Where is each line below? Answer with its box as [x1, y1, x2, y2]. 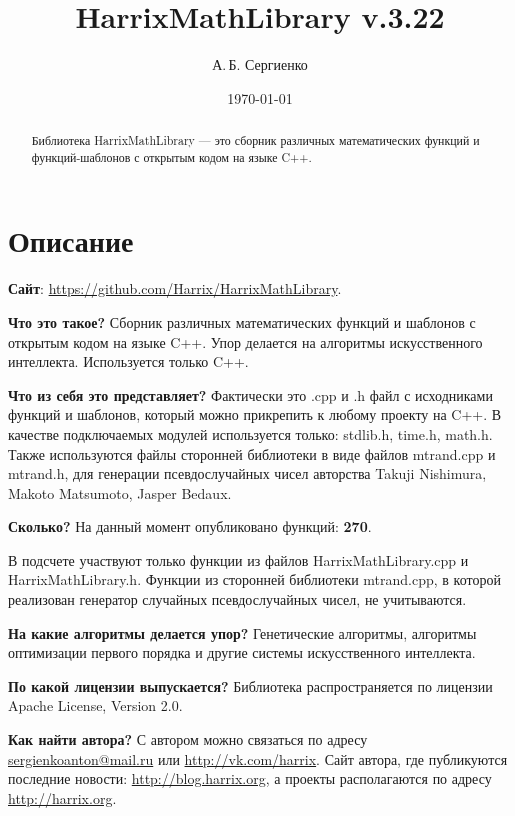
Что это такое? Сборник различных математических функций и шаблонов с [8, 311, 476, 332]
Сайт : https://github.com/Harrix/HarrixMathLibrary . [8, 278, 342, 299]
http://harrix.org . [8, 787, 117, 808]
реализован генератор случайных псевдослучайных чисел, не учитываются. [8, 589, 467, 610]
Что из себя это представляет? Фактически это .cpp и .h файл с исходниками [8, 384, 493, 405]
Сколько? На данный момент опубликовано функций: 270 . [8, 516, 372, 537]
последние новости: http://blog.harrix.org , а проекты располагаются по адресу [8, 768, 492, 789]
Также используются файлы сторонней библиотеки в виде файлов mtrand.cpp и [8, 443, 496, 464]
